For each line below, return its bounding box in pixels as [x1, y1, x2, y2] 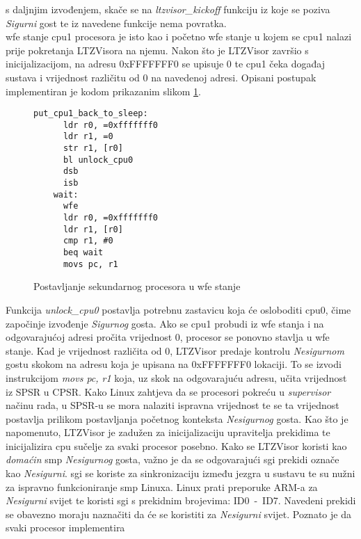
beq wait [63, 248, 104, 258]
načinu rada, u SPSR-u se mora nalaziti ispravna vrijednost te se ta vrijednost [6, 398, 339, 412]
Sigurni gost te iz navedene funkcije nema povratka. [6, 15, 227, 30]
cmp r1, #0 [63, 236, 113, 246]
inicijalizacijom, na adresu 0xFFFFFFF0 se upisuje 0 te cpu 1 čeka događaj [6, 56, 326, 71]
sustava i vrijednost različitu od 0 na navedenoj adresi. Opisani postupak [6, 70, 316, 84]
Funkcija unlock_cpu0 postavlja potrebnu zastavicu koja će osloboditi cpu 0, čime [6, 302, 351, 316]
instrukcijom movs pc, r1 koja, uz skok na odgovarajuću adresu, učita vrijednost [6, 370, 347, 385]
